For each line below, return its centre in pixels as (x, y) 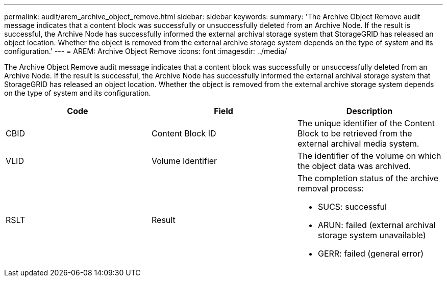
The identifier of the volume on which (369, 156)
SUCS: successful (352, 207)
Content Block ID (184, 133)
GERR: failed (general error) (371, 254)
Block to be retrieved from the (355, 133)
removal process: (330, 188)
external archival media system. (358, 144)
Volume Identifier (184, 161)
